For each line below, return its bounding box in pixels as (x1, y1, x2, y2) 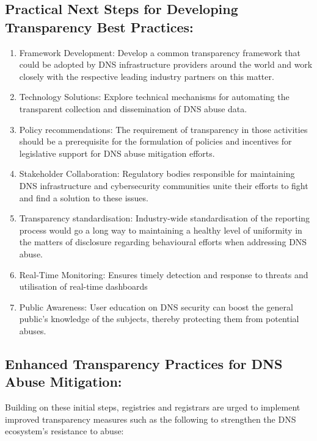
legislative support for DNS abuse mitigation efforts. (19, 146, 215, 159)
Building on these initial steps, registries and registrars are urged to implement (5, 401, 301, 414)
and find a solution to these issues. (19, 191, 148, 204)
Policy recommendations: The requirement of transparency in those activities (19, 123, 308, 135)
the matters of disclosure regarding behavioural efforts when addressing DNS (19, 235, 307, 248)
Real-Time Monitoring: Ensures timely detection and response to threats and (19, 268, 308, 281)
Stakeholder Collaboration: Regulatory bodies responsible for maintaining (19, 167, 295, 180)
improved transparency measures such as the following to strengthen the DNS (5, 412, 296, 425)
